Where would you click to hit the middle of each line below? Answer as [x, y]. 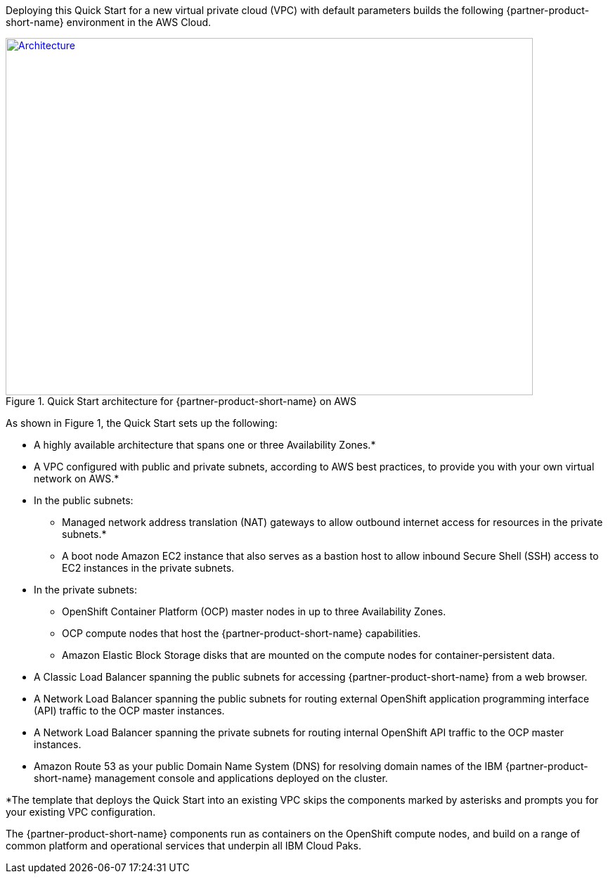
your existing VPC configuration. [81, 812]
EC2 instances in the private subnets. [148, 568]
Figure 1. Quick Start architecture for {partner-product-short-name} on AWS [181, 401]
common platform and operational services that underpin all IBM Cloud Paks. [183, 846]
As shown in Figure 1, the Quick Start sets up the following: [142, 423]
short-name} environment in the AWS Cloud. [109, 22]
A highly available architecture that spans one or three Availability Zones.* [205, 445]
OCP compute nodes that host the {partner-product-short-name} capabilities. [241, 633]
